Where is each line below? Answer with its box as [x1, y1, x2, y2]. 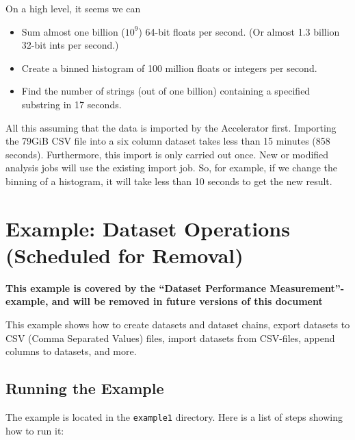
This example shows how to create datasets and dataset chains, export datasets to [5, 317, 350, 332]
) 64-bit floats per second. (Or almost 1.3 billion [138, 24, 340, 38]
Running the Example [5, 378, 164, 399]
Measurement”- [269, 280, 345, 295]
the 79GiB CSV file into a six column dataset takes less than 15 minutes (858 [5, 134, 330, 148]
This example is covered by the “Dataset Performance [5, 280, 267, 295]
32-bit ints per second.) [21, 38, 119, 52]
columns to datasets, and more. [5, 344, 137, 358]
